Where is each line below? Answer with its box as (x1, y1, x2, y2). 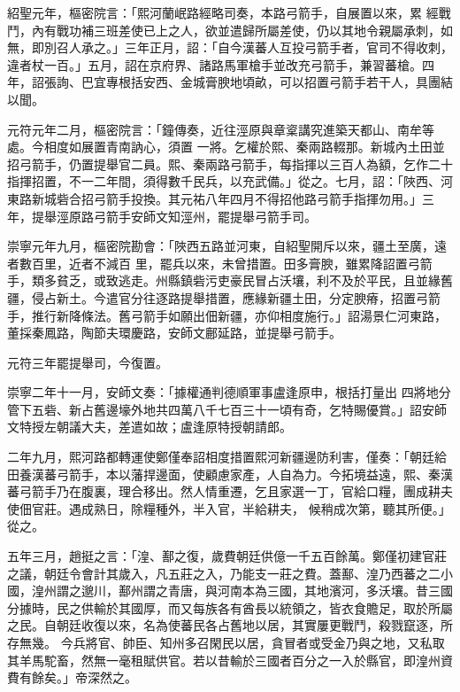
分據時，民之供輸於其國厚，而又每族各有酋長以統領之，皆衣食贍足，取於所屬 (7, 598, 453, 617)
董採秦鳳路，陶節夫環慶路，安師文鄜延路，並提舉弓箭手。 (7, 323, 341, 342)
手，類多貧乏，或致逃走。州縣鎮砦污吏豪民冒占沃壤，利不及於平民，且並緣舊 (7, 271, 453, 290)
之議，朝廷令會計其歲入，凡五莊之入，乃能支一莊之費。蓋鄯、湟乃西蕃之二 (7, 564, 441, 582)
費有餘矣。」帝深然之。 (7, 668, 137, 687)
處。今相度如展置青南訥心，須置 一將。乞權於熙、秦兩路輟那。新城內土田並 (7, 137, 445, 156)
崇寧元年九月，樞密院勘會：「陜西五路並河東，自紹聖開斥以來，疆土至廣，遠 (7, 237, 447, 255)
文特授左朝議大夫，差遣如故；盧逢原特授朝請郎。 (7, 417, 292, 436)
